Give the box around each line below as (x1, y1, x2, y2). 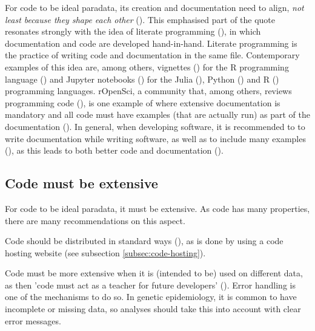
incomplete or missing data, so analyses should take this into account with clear (5, 302, 301, 315)
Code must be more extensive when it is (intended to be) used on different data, (5, 267, 303, 279)
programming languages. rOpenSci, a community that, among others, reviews (5, 84, 292, 97)
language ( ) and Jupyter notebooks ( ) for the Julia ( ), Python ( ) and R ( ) (5, 72, 279, 85)
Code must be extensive (5, 174, 158, 193)
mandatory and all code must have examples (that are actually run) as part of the (5, 108, 310, 121)
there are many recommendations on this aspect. (5, 214, 185, 227)
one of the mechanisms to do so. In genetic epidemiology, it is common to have (5, 290, 297, 303)
